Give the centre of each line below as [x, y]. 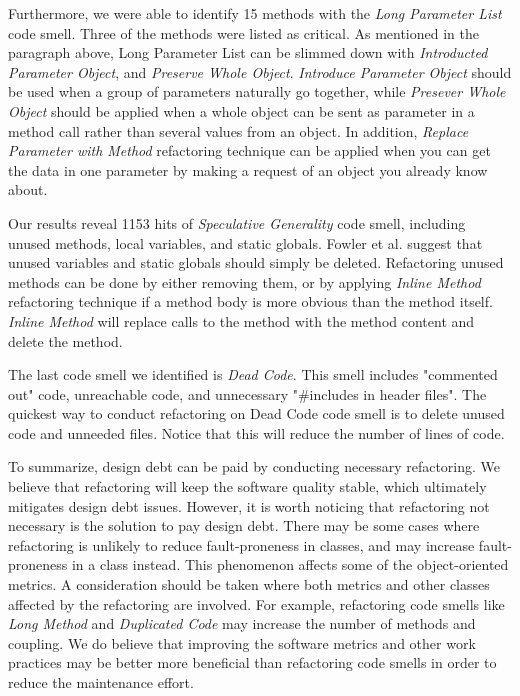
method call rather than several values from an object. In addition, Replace [238, 130]
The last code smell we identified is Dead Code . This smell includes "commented [253, 374]
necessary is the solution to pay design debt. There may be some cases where [244, 525]
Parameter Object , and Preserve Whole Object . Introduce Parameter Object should [260, 71]
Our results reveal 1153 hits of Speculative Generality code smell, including [237, 222]
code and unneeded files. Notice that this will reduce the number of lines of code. [256, 432]
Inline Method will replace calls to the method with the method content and [241, 320]
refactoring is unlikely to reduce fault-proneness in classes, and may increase [241, 544]
